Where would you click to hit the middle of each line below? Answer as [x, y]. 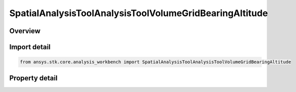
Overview [25, 31]
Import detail [30, 47]
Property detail [34, 78]
